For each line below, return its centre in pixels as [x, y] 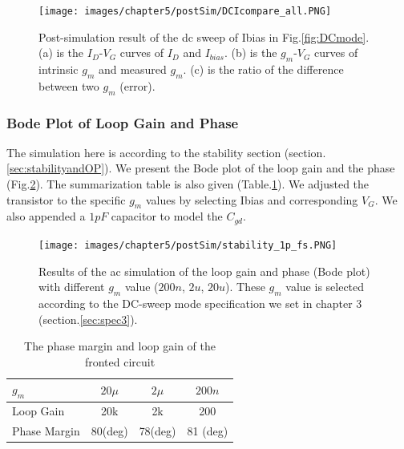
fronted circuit [120, 361]
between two [69, 85]
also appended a [46, 216]
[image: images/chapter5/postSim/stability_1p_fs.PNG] [188, 245]
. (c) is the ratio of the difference [263, 69]
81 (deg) [208, 431]
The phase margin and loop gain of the [120, 346]
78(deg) [158, 431]
